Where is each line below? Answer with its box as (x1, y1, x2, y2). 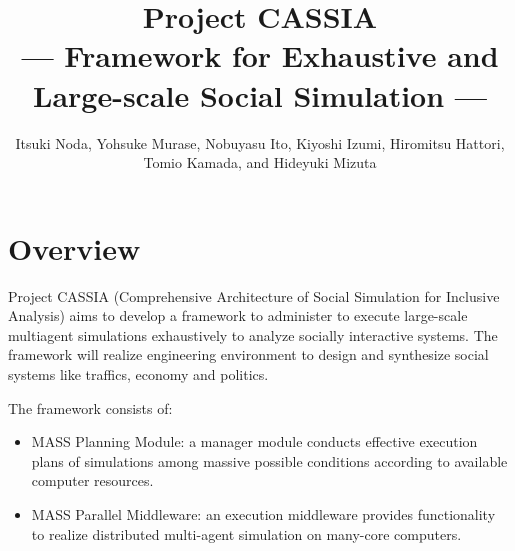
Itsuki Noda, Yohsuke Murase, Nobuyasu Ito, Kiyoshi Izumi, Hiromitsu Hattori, (15, 132, 505, 153)
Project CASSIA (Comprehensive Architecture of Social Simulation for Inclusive (8, 285, 500, 306)
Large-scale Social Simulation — (33, 74, 487, 115)
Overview (8, 227, 141, 268)
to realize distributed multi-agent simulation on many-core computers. (31, 523, 462, 544)
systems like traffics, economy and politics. (8, 364, 269, 384)
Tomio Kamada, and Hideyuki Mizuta (143, 152, 377, 173)
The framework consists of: (8, 397, 173, 418)
